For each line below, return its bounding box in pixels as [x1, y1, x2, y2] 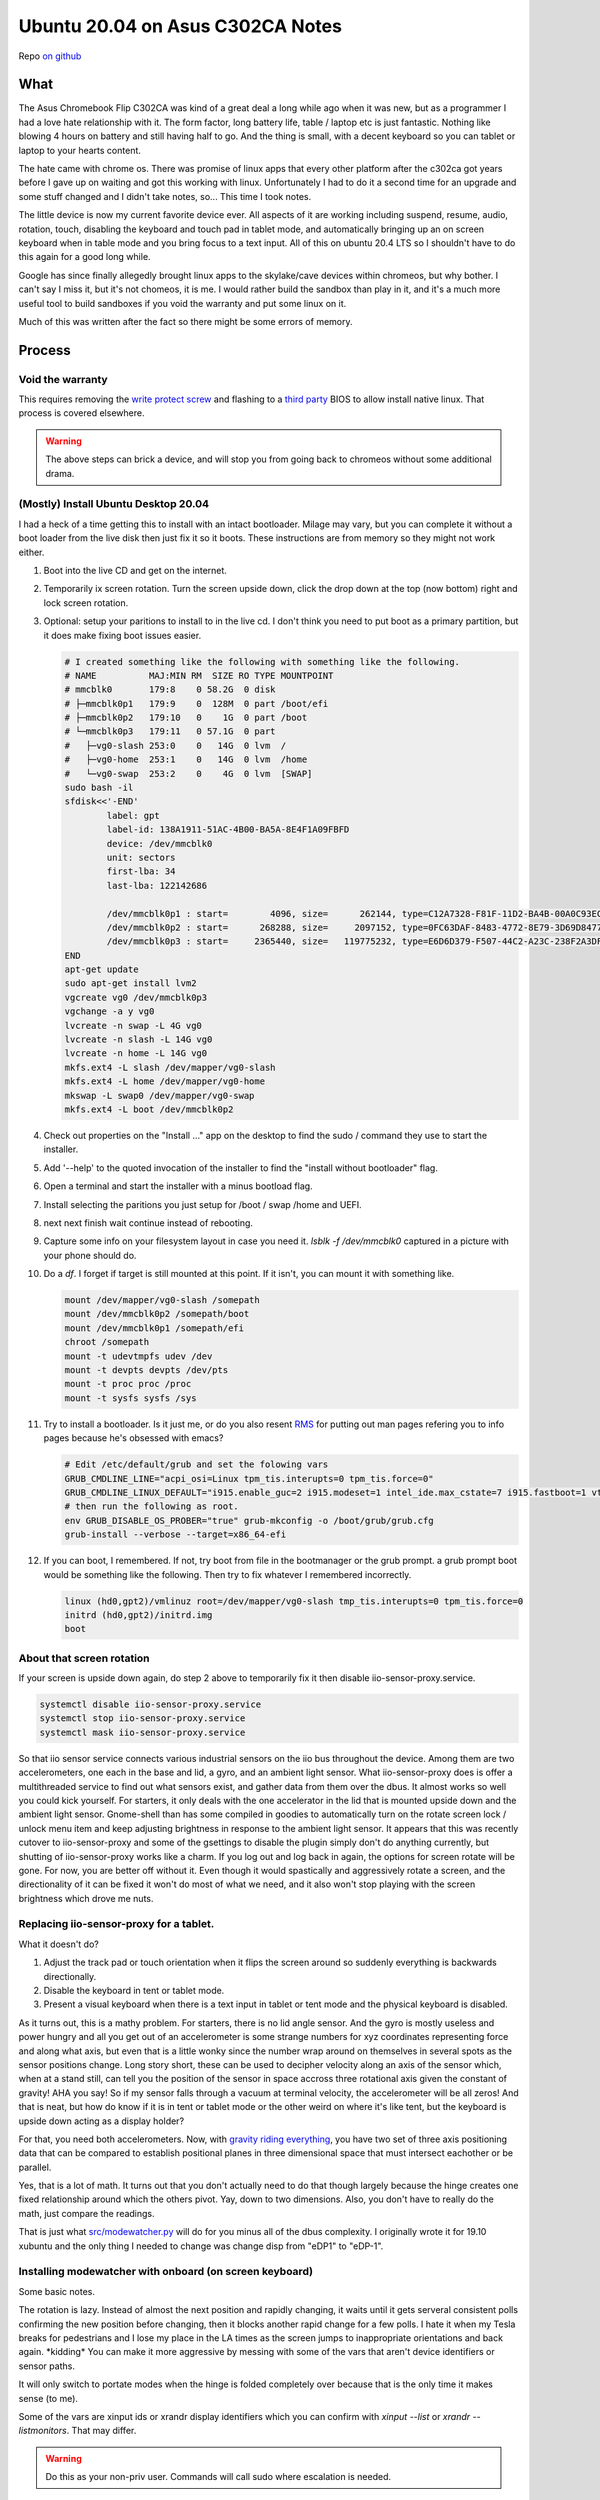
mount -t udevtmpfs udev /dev [64, 1350, 213, 1362]
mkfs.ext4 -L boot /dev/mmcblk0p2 [64, 1104, 234, 1115]
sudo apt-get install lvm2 [64, 978, 197, 989]
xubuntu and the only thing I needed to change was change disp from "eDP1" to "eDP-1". [18, 2240, 384, 2252]
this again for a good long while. [18, 251, 151, 263]
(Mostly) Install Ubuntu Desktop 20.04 [18, 497, 210, 511]
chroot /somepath [64, 1336, 150, 1348]
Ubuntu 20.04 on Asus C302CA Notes [18, 15, 342, 37]
